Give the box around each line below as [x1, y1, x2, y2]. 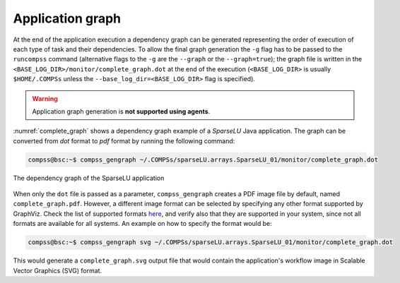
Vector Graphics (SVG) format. [13, 266, 102, 275]
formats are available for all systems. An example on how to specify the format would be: [13, 219, 272, 228]
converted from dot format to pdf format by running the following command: [13, 136, 235, 145]
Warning [32, 94, 58, 102]
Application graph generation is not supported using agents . [32, 107, 211, 116]
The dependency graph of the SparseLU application [13, 174, 165, 182]
